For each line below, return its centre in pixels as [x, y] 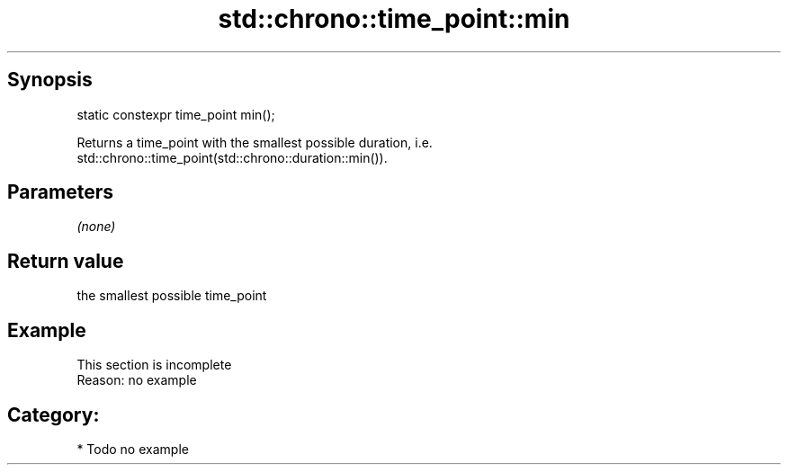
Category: [54, 414]
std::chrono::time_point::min [394, 19]
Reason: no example [137, 380]
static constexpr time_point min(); [176, 114]
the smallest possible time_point [172, 296]
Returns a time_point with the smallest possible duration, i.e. [255, 142]
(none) [96, 227]
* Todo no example [133, 449]
